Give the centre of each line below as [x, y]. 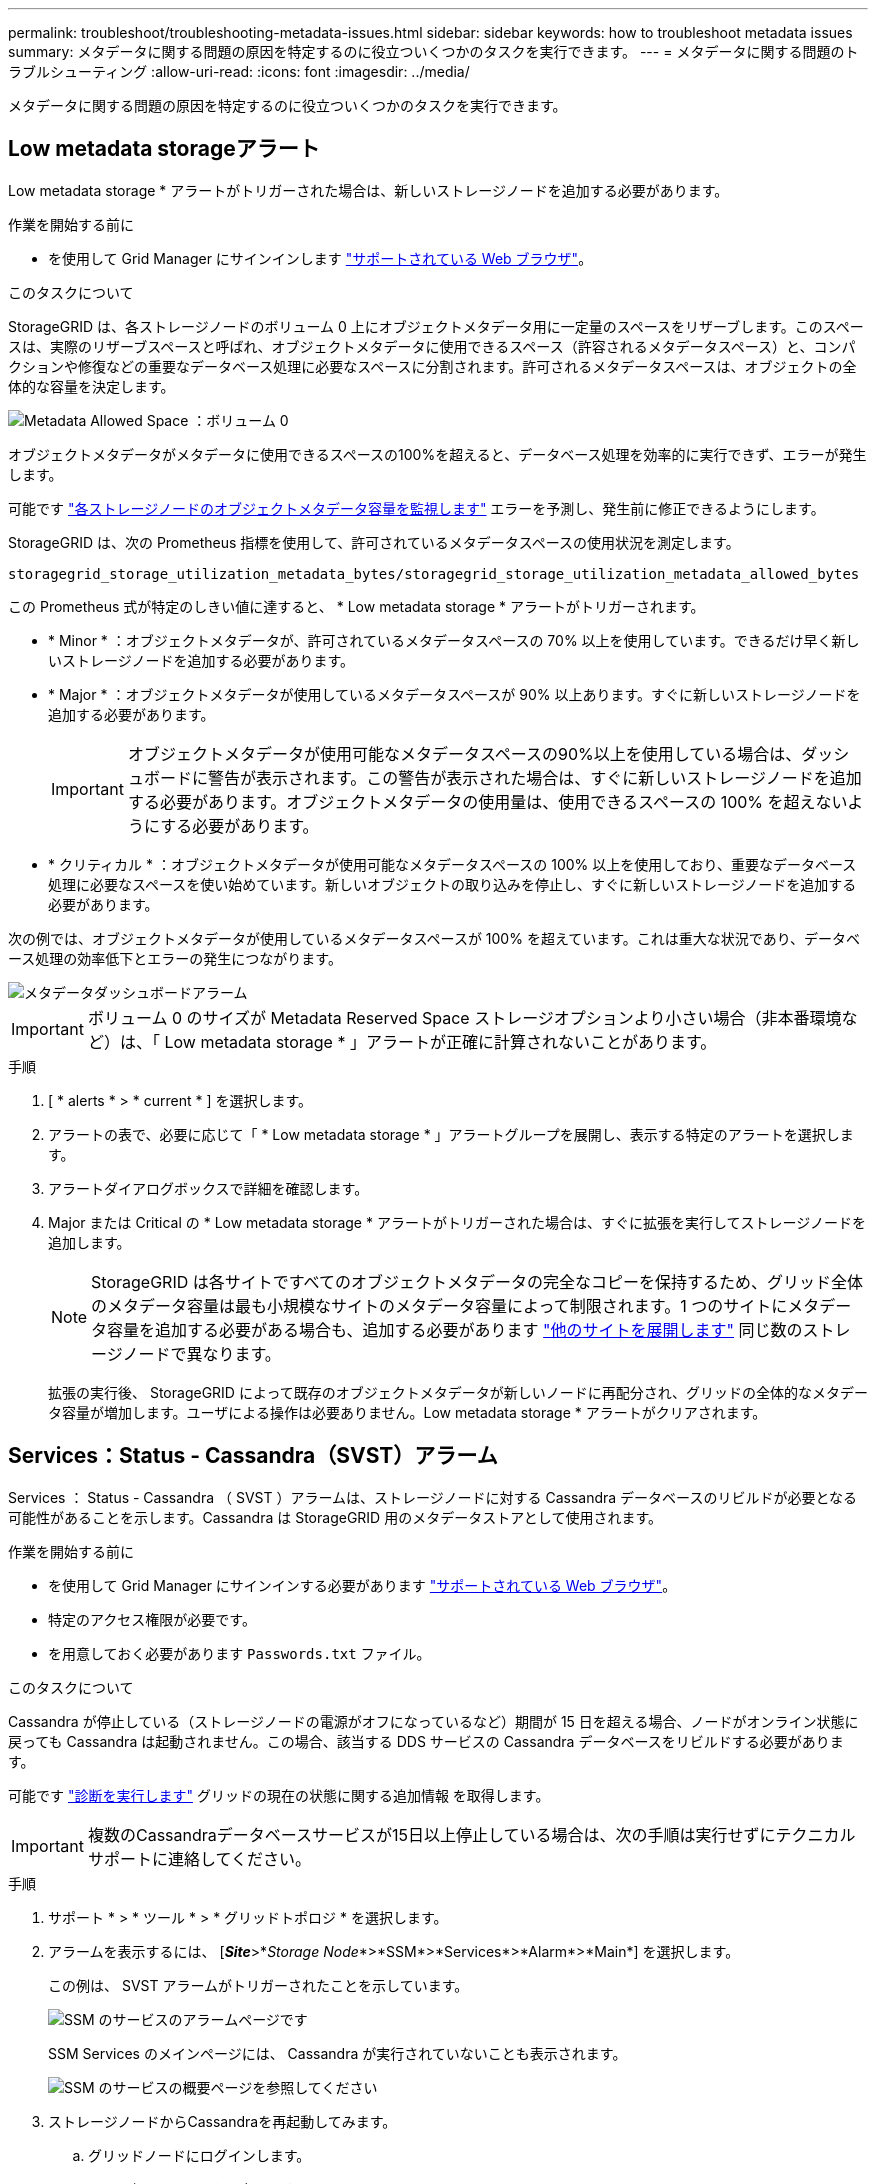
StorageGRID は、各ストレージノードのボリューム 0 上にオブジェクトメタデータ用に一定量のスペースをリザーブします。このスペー [436, 326]
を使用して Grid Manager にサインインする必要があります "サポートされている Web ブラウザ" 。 [362, 1585]
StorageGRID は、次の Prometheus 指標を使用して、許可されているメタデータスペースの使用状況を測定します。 [374, 542]
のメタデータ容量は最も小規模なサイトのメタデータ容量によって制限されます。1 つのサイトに [439, 1305]
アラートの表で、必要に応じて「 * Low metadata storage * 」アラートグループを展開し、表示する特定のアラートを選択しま [451, 1134]
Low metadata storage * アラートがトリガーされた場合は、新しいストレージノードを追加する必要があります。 [368, 190]
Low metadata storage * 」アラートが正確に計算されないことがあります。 [440, 1041]
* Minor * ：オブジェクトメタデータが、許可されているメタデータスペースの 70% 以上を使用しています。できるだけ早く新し [454, 640]
